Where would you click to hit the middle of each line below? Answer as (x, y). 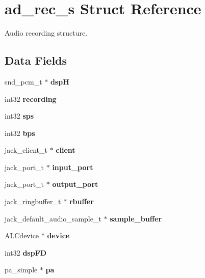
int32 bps (20, 133)
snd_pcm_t (23, 81)
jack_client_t (26, 150)
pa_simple (21, 270)
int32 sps (19, 116)
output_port (75, 184)
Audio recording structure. (46, 33)
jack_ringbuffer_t (33, 201)
